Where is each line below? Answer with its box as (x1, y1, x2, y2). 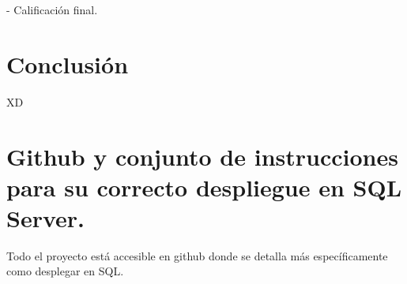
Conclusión (6, 47, 129, 80)
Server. (6, 201, 85, 234)
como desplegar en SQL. (6, 263, 124, 279)
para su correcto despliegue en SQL (6, 170, 402, 203)
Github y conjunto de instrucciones (6, 140, 398, 172)
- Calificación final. (6, 2, 98, 17)
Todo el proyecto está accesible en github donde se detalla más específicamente (6, 247, 388, 263)
